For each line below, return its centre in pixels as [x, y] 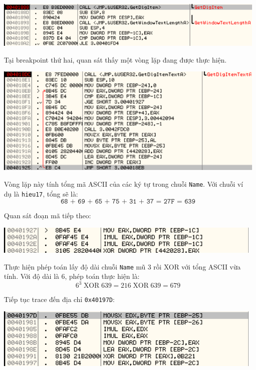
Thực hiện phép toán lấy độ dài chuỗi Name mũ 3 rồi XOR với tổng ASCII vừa [122, 266]
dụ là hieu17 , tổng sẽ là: [41, 193]
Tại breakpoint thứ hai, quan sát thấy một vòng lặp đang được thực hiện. [115, 59]
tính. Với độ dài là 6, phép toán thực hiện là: [72, 276]
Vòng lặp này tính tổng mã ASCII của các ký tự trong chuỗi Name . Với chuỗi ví [124, 184]
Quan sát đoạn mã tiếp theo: [48, 216]
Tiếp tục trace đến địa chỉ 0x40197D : [59, 299]
